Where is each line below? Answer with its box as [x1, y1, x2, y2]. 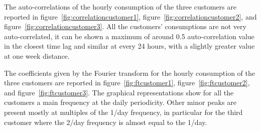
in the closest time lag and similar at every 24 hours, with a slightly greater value [4, 41, 255, 51]
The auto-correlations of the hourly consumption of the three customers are [4, 2, 236, 12]
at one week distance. [4, 50, 70, 61]
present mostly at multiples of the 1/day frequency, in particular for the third [4, 106, 243, 117]
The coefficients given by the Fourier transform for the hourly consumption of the [4, 67, 255, 78]
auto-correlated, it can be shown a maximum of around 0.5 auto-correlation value [4, 31, 254, 41]
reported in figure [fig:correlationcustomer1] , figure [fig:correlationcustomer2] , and [4, 11, 257, 22]
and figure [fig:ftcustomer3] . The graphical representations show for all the [4, 87, 234, 97]
